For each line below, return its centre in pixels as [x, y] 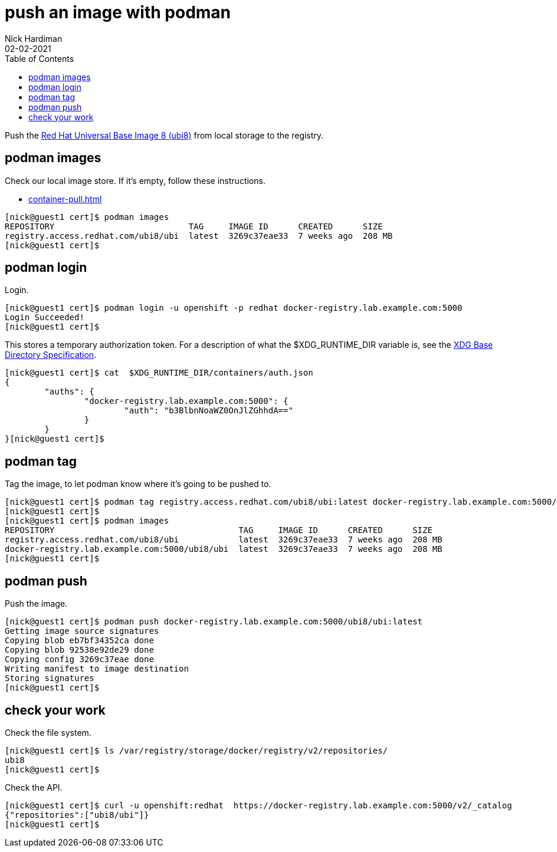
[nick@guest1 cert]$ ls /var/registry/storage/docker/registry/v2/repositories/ [196, 750]
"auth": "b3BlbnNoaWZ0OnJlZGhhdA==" [209, 411]
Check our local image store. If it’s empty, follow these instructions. [135, 180]
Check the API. [34, 787]
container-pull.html [65, 199]
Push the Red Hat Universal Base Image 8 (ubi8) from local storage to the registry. [164, 135]
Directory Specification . [51, 355]
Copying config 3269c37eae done [79, 659]
